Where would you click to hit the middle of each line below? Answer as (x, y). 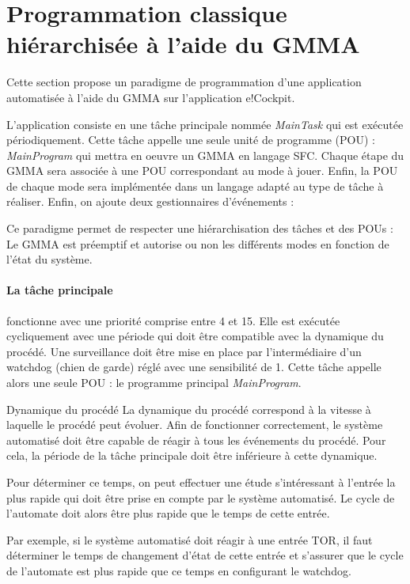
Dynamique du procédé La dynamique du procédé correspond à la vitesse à (189, 409)
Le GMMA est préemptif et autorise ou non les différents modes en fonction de (198, 243)
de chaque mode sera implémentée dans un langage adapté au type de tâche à (195, 186)
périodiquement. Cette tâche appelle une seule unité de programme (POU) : (191, 140)
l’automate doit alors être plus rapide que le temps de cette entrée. (168, 513)
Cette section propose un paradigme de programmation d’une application (184, 82)
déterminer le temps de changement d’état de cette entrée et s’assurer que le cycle (205, 555)
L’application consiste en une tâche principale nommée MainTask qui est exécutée (205, 124)
